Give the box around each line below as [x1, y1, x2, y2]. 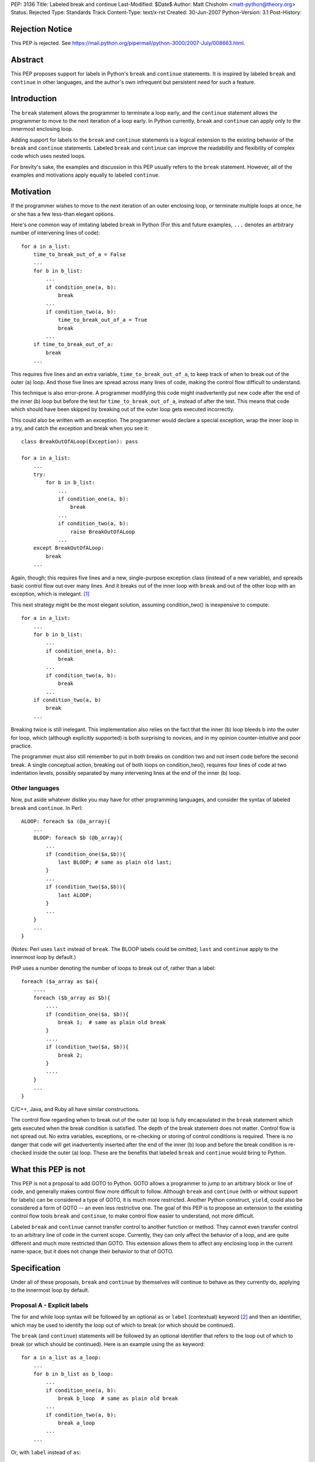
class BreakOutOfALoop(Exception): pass [21, 439, 138, 445]
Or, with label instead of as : [10, 1449, 81, 1456]
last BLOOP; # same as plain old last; [58, 859, 172, 866]
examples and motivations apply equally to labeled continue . [10, 171, 160, 178]
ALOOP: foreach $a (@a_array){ [21, 818, 111, 825]
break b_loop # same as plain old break [58, 1395, 178, 1402]
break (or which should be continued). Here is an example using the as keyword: [10, 1340, 205, 1347]
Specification [10, 1263, 61, 1273]
